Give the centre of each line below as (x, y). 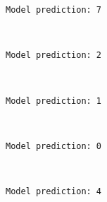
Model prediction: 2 (54, 55)
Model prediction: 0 (54, 146)
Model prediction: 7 (54, 10)
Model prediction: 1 (54, 101)
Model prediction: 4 (54, 191)
